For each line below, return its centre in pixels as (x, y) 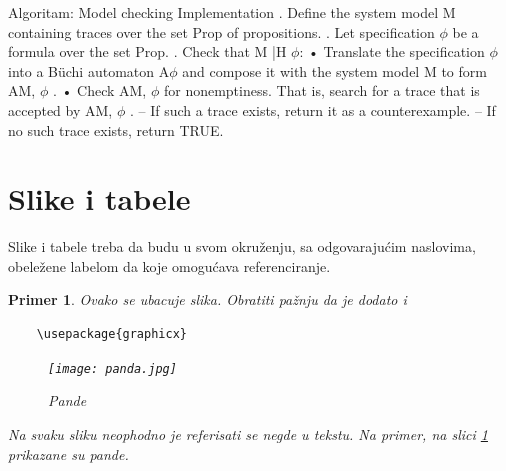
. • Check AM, (99, 90)
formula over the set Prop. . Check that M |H (147, 51)
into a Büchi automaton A (89, 70)
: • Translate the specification (392, 51)
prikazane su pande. (68, 453)
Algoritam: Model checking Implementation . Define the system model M (232, 12)
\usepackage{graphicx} (111, 334)
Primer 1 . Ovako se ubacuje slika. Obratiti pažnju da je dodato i (207, 299)
